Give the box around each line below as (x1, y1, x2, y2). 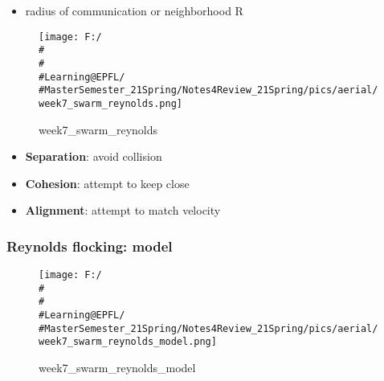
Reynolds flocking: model (6, 236, 173, 256)
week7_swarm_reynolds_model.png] (39, 336, 217, 348)
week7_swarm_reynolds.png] (39, 97, 182, 109)
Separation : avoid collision (25, 148, 162, 165)
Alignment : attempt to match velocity (25, 202, 221, 219)
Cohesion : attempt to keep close (25, 174, 190, 191)
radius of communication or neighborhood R (25, 2, 243, 18)
